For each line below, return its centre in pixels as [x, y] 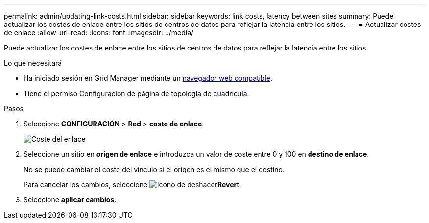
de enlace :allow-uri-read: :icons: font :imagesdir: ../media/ [99, 33]
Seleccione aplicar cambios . [70, 200]
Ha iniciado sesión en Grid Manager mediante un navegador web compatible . [148, 78]
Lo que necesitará [33, 63]
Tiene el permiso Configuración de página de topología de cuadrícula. [136, 93]
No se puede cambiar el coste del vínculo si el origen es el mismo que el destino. [154, 169]
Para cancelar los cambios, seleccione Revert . [132, 185]
